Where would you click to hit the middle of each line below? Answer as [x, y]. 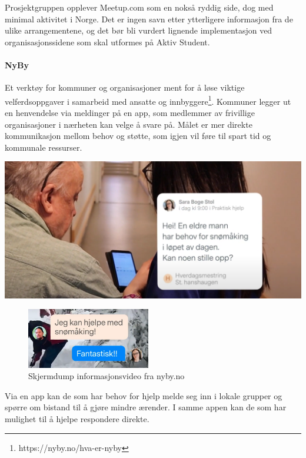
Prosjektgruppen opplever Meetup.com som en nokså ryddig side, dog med [139, 7]
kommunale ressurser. [44, 147]
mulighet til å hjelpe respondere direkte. [77, 418]
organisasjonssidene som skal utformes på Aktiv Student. [107, 42]
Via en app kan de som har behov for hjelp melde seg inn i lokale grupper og [144, 395]
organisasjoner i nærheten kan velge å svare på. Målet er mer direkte [129, 124]
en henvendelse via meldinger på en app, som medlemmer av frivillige [130, 113]
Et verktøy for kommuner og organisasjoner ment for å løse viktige [125, 87]
